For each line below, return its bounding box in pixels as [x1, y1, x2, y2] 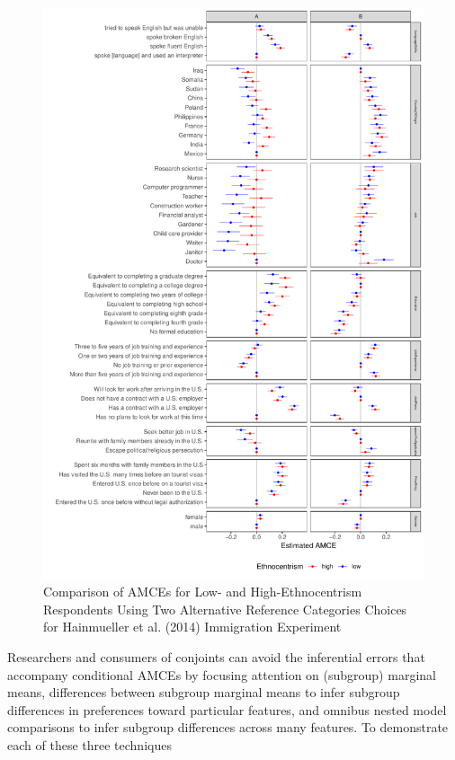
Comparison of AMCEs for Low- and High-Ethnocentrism [43, 582, 362, 601]
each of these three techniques [7, 735, 172, 754]
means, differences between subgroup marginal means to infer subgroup [7, 683, 400, 702]
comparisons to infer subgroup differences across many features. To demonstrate [7, 718, 449, 737]
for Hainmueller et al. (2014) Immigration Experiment [43, 617, 342, 636]
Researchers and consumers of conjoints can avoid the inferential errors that [7, 647, 425, 666]
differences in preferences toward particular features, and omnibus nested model [7, 700, 447, 719]
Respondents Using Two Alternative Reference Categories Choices [43, 599, 407, 618]
